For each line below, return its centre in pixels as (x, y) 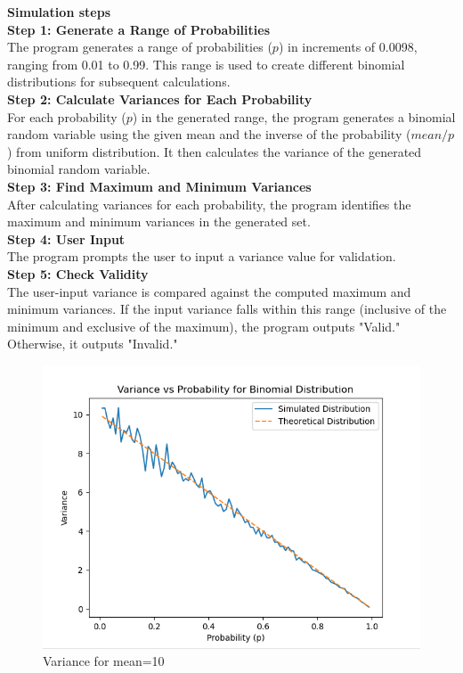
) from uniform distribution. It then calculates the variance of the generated (215, 151)
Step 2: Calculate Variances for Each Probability (160, 98)
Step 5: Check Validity (78, 273)
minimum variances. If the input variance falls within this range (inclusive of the (227, 309)
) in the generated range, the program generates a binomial (294, 116)
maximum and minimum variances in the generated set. (159, 222)
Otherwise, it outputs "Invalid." (93, 344)
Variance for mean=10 (104, 661)
